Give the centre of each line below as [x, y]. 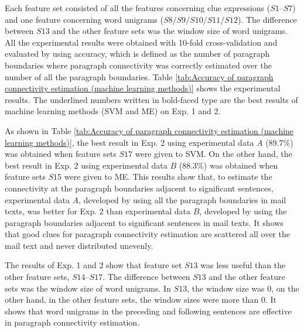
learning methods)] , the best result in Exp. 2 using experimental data [129, 142]
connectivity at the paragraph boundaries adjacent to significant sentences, [139, 188]
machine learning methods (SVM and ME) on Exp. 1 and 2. [113, 111]
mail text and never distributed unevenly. [79, 245]
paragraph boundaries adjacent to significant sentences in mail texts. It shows [144, 222]
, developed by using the [243, 211]
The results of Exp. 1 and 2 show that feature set [93, 265]
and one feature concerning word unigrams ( [84, 19]
